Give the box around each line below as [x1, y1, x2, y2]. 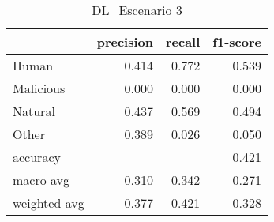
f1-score [212, 32, 261, 51]
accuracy [13, 148, 61, 166]
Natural [13, 102, 55, 120]
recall [165, 32, 201, 51]
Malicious [13, 79, 66, 97]
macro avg [13, 171, 70, 189]
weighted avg [13, 194, 84, 212]
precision [96, 32, 153, 51]
